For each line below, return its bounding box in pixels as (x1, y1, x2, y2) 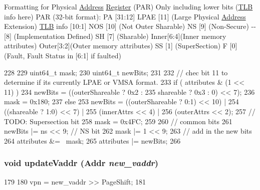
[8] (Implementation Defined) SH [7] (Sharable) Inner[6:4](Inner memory (4, 30, 226, 41)
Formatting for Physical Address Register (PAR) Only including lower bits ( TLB (4, 1, 253, 11)
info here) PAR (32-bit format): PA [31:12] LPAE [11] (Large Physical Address (4, 11, 246, 21)
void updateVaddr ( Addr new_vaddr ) (4, 157, 159, 169)
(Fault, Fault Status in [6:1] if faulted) (4, 50, 121, 60)
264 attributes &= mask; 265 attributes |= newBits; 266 (4, 135, 181, 146)
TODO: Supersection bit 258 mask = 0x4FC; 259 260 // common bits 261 (4, 116, 232, 126)
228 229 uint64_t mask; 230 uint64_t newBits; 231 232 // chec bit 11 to (4, 67, 228, 77)
